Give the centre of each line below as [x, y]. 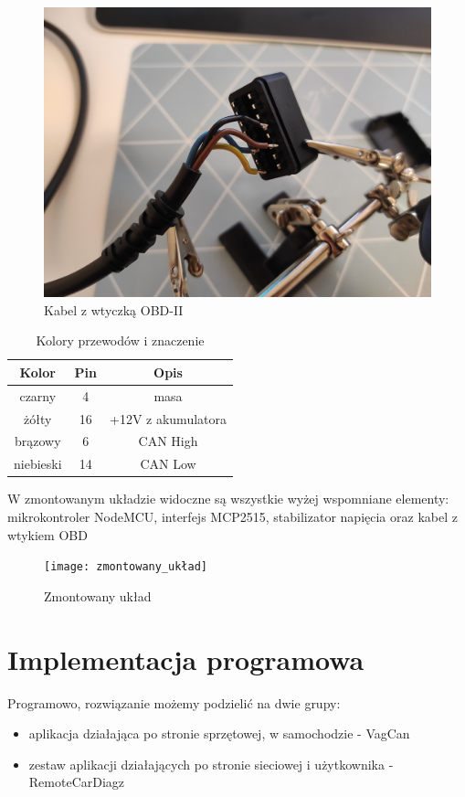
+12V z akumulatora [169, 418]
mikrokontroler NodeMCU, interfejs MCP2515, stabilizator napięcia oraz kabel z [232, 517]
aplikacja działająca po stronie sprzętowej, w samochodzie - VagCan [219, 733]
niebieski [38, 464]
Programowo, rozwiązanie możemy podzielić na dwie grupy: [174, 702]
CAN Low [168, 464]
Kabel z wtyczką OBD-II [114, 309]
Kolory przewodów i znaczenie [120, 340]
